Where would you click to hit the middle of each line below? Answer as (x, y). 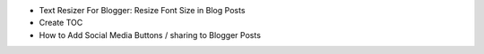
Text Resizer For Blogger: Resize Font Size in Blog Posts (142, 10)
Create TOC (61, 23)
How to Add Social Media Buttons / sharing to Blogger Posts (150, 35)
